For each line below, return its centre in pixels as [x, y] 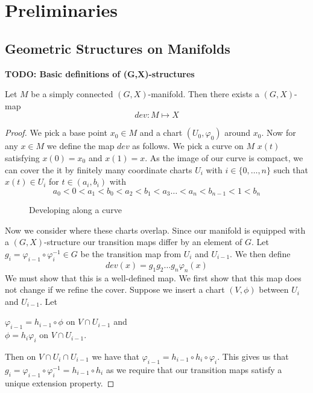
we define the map [81, 146]
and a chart [161, 133]
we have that [115, 356]
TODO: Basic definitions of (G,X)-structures [100, 73]
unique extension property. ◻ [60, 382]
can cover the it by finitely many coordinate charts [99, 169]
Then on [21, 356]
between [274, 289]
